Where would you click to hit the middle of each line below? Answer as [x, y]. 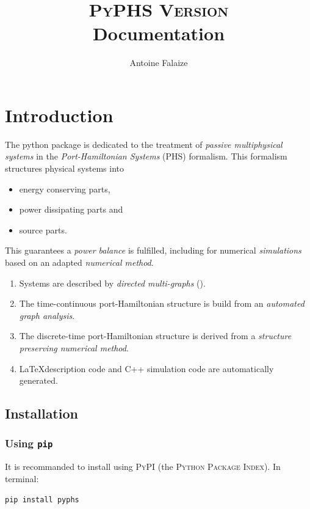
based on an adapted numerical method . [79, 262]
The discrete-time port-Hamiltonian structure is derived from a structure [155, 336]
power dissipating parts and [71, 209]
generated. [38, 380]
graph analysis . [47, 315]
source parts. [43, 229]
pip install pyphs [42, 500]
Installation [41, 413]
